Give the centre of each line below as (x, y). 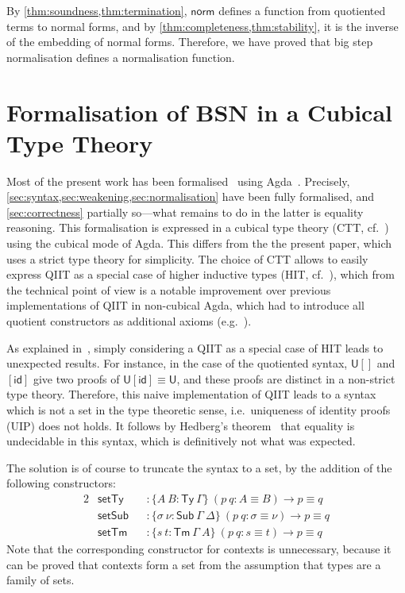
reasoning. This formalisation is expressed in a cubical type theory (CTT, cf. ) (198, 227)
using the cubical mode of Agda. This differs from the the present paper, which (199, 243)
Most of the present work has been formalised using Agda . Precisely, (178, 181)
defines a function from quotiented (302, 10)
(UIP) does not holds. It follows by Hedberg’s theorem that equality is (181, 425)
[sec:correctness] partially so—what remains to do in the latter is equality (185, 212)
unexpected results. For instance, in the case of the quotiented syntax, (177, 363)
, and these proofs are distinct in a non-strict (286, 378)
